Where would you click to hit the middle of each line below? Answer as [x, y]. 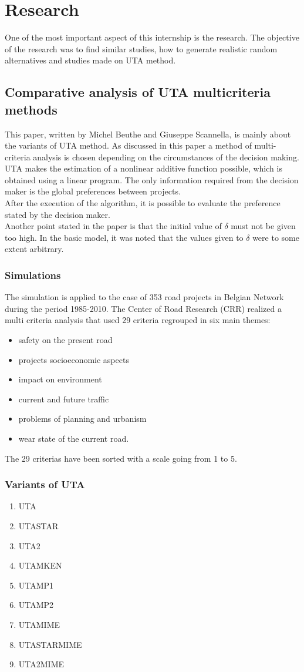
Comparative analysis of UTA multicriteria [138, 92]
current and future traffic [64, 399]
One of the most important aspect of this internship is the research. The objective [152, 37]
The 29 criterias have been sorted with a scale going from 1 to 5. [121, 458]
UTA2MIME [41, 664]
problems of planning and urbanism [82, 419]
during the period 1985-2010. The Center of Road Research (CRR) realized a [143, 308]
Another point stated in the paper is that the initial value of [113, 226]
